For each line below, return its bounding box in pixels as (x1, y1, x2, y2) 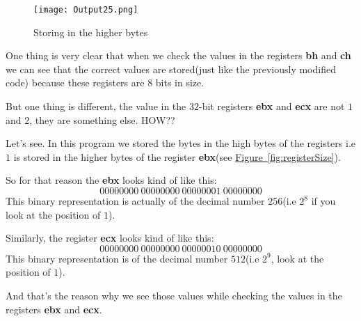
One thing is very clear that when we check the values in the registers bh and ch (6, 48, 351, 63)
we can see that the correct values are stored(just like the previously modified (6, 61, 336, 76)
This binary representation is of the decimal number (6, 251, 228, 265)
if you (311, 194, 336, 208)
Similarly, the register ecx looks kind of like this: (6, 230, 214, 245)
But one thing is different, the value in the (6, 99, 186, 113)
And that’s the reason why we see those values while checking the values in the (6, 288, 342, 302)
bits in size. (155, 75, 204, 90)
